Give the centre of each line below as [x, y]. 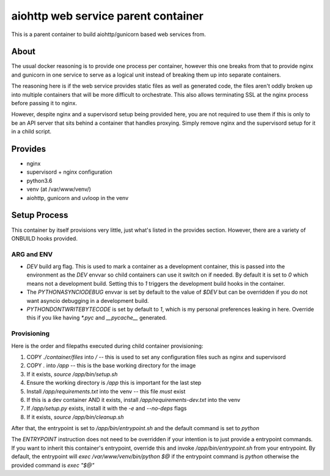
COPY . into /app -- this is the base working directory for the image [111, 366]
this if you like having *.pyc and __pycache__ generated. [97, 318]
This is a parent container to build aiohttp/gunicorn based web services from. [108, 34]
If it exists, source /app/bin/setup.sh [72, 374]
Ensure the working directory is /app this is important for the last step [114, 383]
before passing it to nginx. [44, 103]
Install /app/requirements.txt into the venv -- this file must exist [106, 391]
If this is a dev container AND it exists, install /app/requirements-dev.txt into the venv [134, 400]
